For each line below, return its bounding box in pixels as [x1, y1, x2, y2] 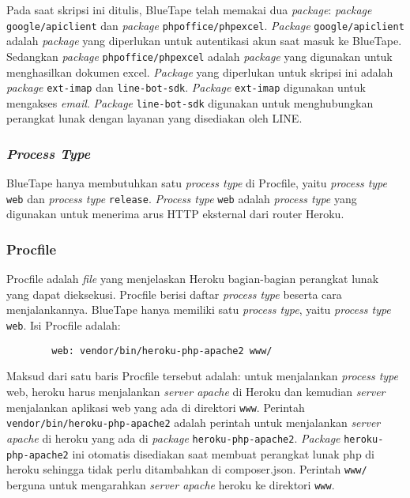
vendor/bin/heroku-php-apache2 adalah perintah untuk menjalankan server [6, 414, 381, 431]
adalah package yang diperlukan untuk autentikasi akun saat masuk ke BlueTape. [6, 32, 402, 49]
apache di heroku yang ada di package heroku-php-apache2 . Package [6, 429, 340, 446]
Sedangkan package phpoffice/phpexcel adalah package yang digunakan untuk [6, 47, 393, 64]
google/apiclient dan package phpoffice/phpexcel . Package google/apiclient [6, 17, 404, 33]
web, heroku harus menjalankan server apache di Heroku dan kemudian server [6, 383, 386, 399]
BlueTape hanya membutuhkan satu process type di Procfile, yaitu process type [6, 175, 387, 191]
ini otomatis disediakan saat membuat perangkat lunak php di [72, 445, 375, 462]
